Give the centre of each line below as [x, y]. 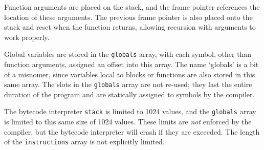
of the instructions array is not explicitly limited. [84, 142]
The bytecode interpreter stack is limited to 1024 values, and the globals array [130, 111]
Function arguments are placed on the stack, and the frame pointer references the [132, 7]
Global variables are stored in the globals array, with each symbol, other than [128, 54]
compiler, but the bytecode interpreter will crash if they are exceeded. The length [132, 131]
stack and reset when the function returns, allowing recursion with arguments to [130, 27]
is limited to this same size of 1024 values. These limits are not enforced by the [128, 122]
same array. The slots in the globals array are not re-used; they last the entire [128, 84]
